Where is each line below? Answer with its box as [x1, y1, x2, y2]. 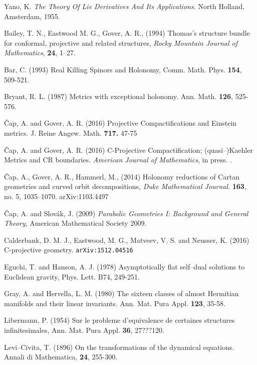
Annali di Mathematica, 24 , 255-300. [4, 351, 118, 362]
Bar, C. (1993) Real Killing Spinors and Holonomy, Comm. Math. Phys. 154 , [4, 64, 242, 74]
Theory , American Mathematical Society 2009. [4, 218, 147, 228]
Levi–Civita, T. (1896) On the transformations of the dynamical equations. [4, 341, 234, 352]
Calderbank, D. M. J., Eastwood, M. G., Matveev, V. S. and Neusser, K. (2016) [4, 234, 249, 245]
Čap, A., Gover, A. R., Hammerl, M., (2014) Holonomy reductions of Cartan [4, 171, 239, 181]
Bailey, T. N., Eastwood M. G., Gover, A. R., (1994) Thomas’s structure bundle [4, 28, 250, 38]
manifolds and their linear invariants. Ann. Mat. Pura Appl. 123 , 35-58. [4, 298, 226, 308]
